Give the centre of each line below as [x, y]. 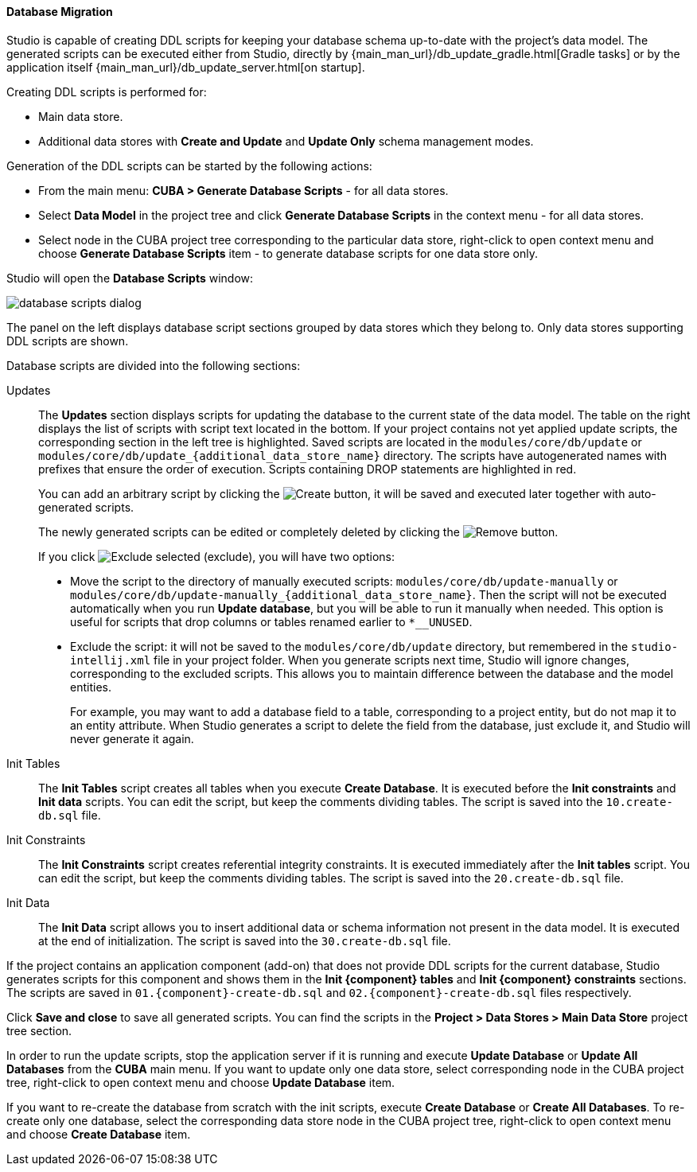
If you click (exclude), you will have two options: [216, 556]
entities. [91, 687]
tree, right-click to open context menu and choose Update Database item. [201, 1082]
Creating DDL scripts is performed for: [107, 92]
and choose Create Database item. [99, 1134]
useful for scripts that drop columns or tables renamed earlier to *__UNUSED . [271, 621]
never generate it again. [132, 738]
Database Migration [60, 12]
